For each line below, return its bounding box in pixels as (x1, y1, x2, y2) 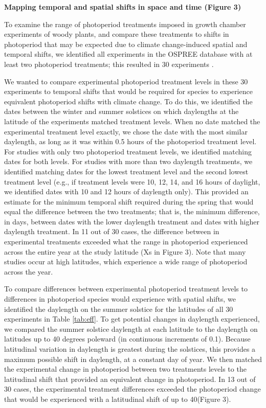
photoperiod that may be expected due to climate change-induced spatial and (4, 38, 248, 49)
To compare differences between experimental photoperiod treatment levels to (4, 283, 248, 294)
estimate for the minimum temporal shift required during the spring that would (4, 196, 254, 207)
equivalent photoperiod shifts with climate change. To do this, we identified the (4, 96, 253, 106)
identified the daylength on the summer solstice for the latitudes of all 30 (4, 303, 233, 314)
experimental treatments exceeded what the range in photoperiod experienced (4, 236, 248, 247)
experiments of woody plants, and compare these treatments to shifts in (4, 29, 229, 39)
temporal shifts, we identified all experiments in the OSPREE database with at (4, 49, 253, 59)
